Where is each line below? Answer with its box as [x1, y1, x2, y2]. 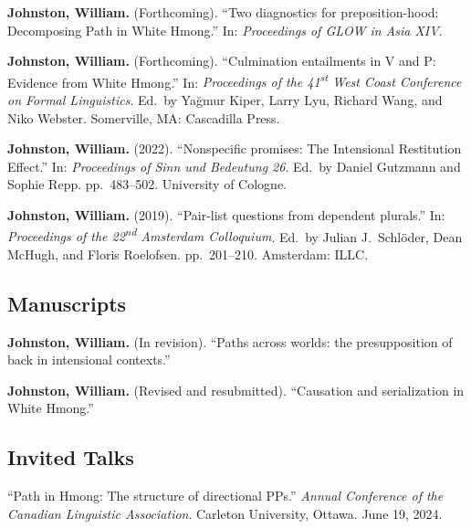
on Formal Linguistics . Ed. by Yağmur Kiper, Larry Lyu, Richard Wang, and [7, 90, 443, 110]
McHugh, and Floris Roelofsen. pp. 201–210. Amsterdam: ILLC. [7, 244, 369, 263]
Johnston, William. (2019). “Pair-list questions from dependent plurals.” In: [7, 206, 445, 224]
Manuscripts [7, 289, 127, 317]
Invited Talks [7, 443, 134, 471]
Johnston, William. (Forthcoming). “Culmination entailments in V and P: [7, 51, 436, 70]
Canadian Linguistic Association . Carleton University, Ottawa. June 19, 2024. [7, 503, 443, 523]
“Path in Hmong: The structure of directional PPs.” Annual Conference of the [7, 486, 444, 505]
